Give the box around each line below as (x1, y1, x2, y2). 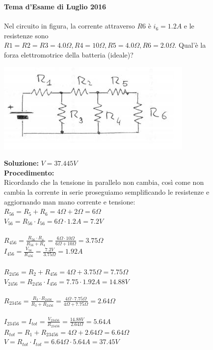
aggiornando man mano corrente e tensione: (4, 196, 135, 206)
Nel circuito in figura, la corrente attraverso (4, 21, 135, 31)
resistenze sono (4, 30, 49, 40)
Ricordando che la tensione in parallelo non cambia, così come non (4, 177, 204, 187)
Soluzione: (4, 158, 39, 168)
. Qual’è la (174, 40, 206, 50)
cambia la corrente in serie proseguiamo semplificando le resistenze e (4, 186, 210, 197)
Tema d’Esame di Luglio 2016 (4, 1, 106, 11)
